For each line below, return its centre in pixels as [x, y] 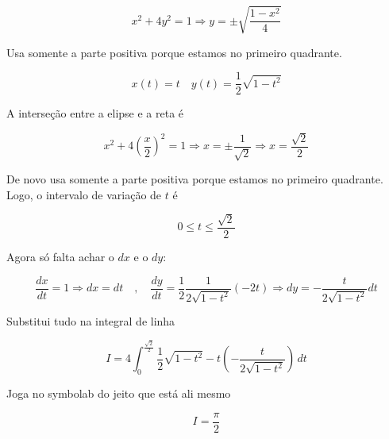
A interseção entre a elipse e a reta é [95, 113]
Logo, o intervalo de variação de [84, 194]
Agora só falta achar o [60, 257]
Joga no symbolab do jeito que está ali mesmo [119, 393]
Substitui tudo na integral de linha [91, 321]
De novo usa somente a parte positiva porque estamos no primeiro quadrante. [195, 179]
